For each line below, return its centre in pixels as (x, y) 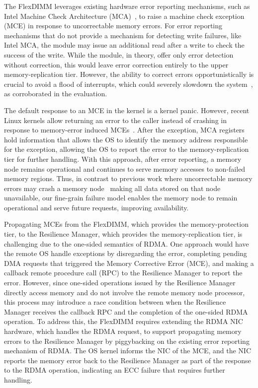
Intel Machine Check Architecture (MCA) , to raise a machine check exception (124, 16)
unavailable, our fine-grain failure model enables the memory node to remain (121, 198)
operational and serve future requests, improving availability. (96, 207)
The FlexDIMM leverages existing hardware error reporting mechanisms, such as (127, 6)
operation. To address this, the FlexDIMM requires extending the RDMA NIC (124, 321)
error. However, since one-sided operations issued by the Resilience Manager (120, 283)
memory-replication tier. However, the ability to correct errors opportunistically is (129, 74)
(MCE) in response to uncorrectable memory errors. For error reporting (113, 26)
